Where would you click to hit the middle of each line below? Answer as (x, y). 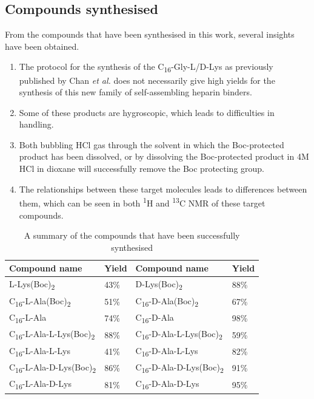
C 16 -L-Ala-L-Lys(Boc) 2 (52, 335)
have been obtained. (42, 46)
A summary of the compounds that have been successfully (132, 235)
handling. (36, 124)
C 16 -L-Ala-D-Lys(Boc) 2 (53, 368)
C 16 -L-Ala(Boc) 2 (40, 301)
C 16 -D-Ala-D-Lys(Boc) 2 (179, 368)
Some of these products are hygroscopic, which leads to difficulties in (147, 112)
